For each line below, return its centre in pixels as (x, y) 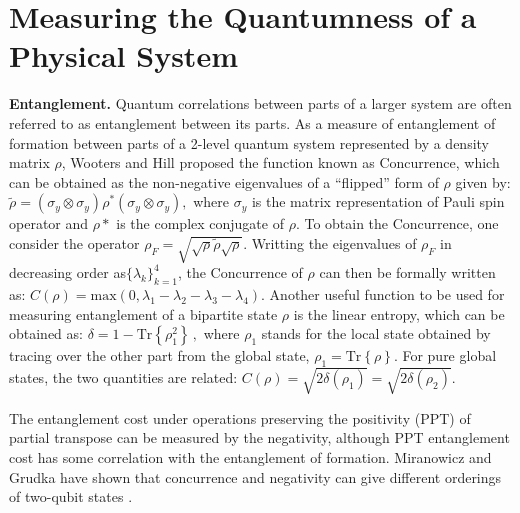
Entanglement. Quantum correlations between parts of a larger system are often (260, 103)
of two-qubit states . (71, 496)
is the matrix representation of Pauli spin (378, 201)
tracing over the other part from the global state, (159, 355)
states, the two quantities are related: (123, 376)
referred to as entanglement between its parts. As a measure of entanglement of (252, 122)
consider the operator (74, 242)
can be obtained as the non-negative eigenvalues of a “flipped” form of (224, 181)
